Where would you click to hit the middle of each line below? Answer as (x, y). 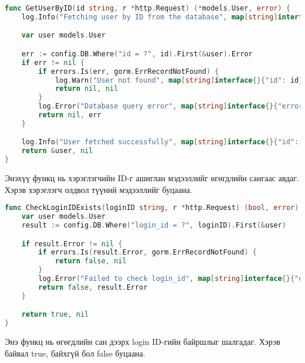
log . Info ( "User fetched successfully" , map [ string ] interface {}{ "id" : (160, 142)
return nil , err (70, 115)
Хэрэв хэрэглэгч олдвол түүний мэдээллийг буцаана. (99, 189)
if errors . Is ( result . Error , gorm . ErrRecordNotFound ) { (148, 252)
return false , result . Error (93, 287)
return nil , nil (87, 89)
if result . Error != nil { (72, 244)
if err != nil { (53, 62)
